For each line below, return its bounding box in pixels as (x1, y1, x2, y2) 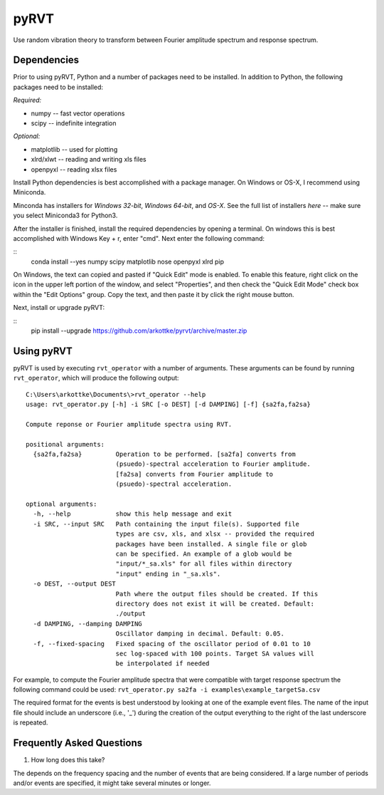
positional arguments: (26, 440, 105, 448)
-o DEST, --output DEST (33, 580, 117, 588)
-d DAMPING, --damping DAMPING (33, 620, 142, 628)
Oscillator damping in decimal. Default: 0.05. (115, 630, 284, 638)
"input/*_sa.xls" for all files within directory (115, 560, 292, 568)
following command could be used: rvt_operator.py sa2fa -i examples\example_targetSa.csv (13, 685, 321, 694)
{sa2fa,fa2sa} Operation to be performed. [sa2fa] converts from (33, 450, 296, 459)
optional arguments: (26, 500, 97, 509)
